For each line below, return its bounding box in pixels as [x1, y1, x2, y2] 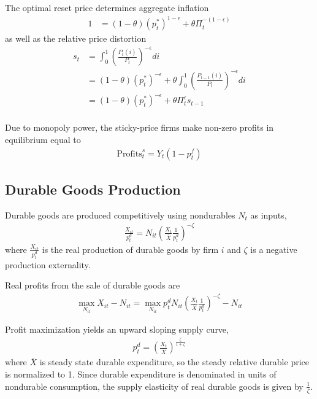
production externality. [5, 258, 91, 271]
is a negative [250, 242, 297, 255]
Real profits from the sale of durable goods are [5, 279, 180, 292]
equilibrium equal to [5, 133, 81, 145]
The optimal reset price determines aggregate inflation [5, 1, 209, 14]
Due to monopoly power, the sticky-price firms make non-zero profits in [5, 121, 274, 134]
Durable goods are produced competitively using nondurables [5, 208, 235, 221]
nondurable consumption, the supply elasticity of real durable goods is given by [5, 379, 304, 392]
